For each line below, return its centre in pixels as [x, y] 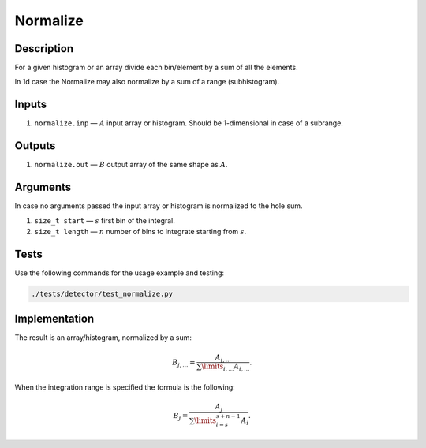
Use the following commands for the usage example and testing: [120, 273]
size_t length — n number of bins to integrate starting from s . [140, 231]
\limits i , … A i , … [226, 368]
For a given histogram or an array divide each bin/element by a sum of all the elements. [157, 68]
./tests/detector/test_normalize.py [102, 293]
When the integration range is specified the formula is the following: [125, 387]
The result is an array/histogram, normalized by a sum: [103, 338]
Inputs [31, 105]
